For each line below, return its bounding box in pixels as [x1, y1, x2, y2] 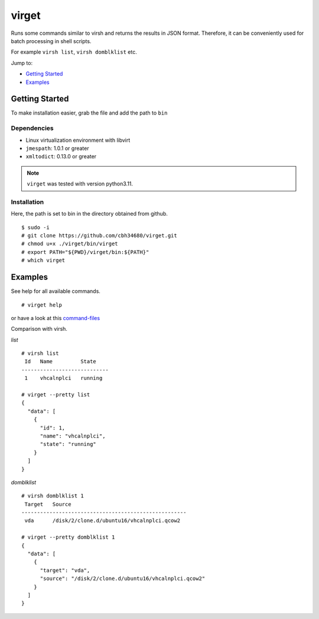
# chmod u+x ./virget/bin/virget [21, 240, 118, 247]
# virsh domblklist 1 [21, 493, 84, 499]
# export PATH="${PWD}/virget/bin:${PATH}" [21, 249, 149, 255]
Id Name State [24, 358, 97, 365]
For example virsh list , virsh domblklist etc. [11, 48, 137, 56]
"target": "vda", [40, 567, 90, 574]
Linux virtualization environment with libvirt [25, 136, 131, 144]
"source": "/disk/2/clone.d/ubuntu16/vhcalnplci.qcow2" [40, 575, 206, 582]
